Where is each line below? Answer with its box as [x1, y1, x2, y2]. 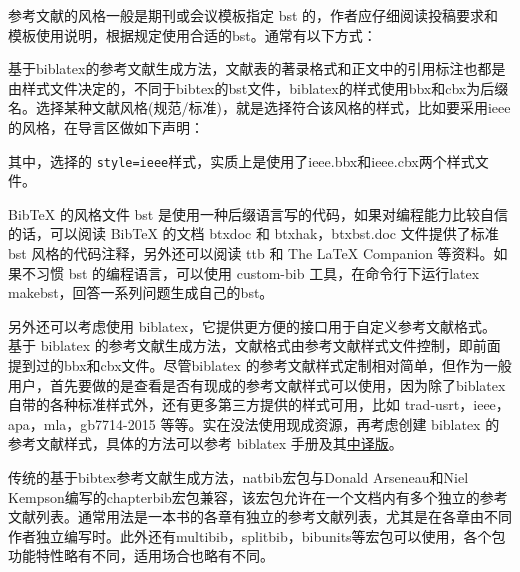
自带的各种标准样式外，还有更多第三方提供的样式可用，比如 [8, 394, 400, 415]
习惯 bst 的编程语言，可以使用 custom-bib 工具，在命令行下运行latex [35, 262, 480, 283]
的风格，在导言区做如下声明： [8, 116, 204, 137]
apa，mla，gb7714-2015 [8, 413, 156, 434]
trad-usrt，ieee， [404, 394, 510, 415]
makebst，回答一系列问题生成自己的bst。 [8, 282, 274, 303]
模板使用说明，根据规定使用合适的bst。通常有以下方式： [8, 24, 377, 45]
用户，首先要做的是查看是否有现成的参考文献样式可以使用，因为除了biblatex [8, 374, 506, 395]
